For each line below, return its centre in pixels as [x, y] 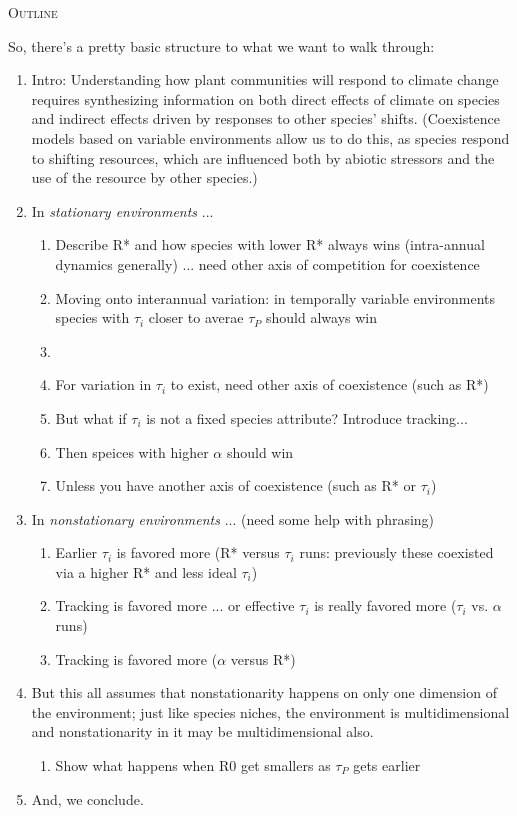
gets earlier [387, 765]
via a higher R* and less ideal [146, 571]
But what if [91, 417]
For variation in [103, 384]
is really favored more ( [385, 605]
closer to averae [196, 317]
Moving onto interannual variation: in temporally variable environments [275, 297]
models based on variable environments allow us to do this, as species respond [270, 137]
